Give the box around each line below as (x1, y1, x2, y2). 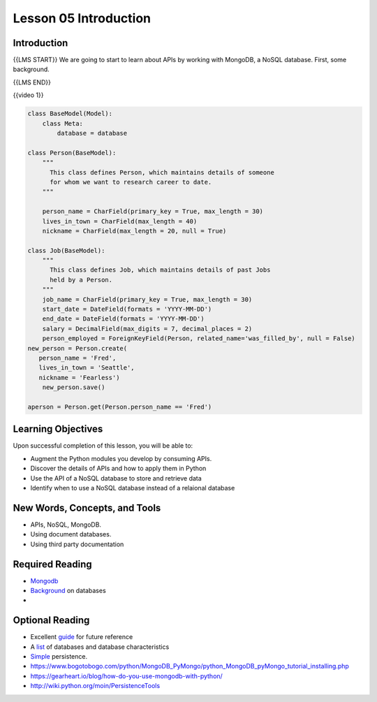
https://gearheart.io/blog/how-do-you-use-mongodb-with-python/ (30, 671, 223, 680)
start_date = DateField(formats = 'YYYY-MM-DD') (42, 305, 212, 314)
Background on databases (30, 586, 106, 594)
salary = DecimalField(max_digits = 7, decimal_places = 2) (42, 325, 253, 332)
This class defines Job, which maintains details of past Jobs (50, 266, 271, 274)
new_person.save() (42, 383, 105, 391)
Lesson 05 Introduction (13, 10, 151, 26)
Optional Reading (13, 615, 90, 627)
